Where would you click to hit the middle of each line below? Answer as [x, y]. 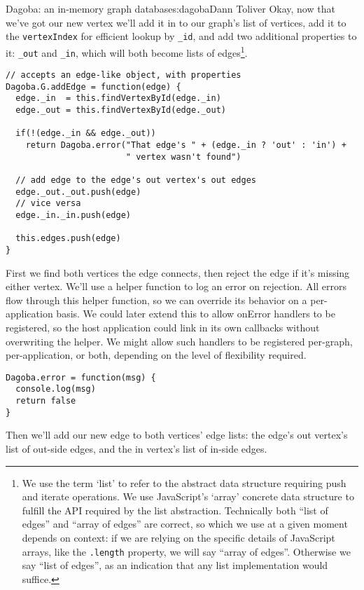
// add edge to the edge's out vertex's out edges [136, 180]
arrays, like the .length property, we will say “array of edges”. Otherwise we [186, 551]
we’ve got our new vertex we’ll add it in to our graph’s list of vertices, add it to [176, 22]
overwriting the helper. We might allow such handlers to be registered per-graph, [179, 341]
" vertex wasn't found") [183, 157]
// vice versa [48, 204]
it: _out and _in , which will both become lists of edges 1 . [127, 51]
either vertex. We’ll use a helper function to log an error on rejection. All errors [176, 286]
